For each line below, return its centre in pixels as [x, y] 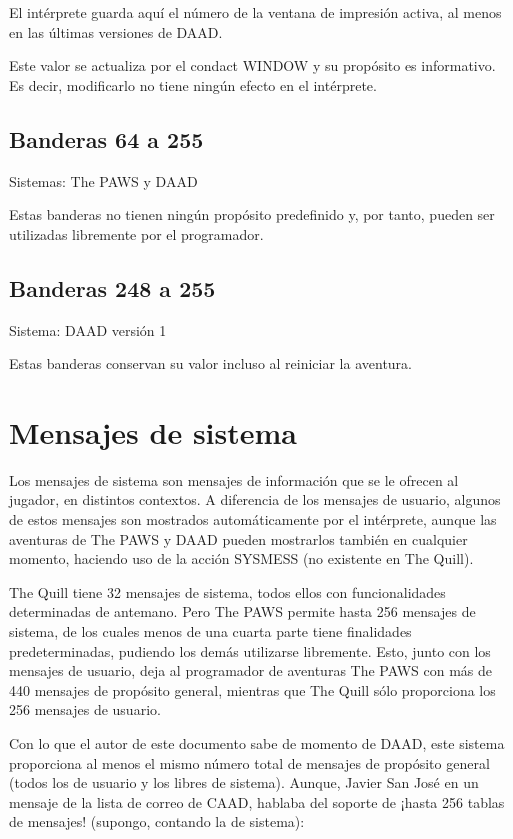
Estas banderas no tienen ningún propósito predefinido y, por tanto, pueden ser [252, 214]
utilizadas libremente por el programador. [136, 233]
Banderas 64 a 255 [106, 138]
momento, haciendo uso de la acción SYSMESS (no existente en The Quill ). [241, 558]
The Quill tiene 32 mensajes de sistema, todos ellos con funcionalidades [227, 591]
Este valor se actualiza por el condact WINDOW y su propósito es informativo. [252, 65]
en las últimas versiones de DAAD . [116, 31]
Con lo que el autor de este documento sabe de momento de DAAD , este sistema [257, 743]
